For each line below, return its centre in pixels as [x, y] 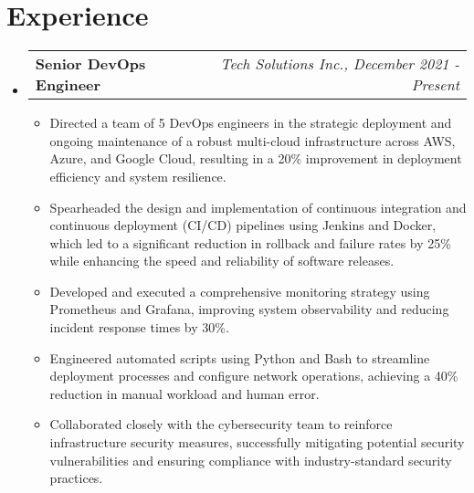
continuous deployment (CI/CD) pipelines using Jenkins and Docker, [243, 225]
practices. [76, 478]
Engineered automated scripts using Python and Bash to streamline [240, 357]
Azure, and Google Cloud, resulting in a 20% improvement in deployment [256, 158]
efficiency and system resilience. [138, 176]
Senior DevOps [90, 64]
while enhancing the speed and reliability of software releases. [222, 261]
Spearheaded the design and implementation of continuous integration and [258, 207]
